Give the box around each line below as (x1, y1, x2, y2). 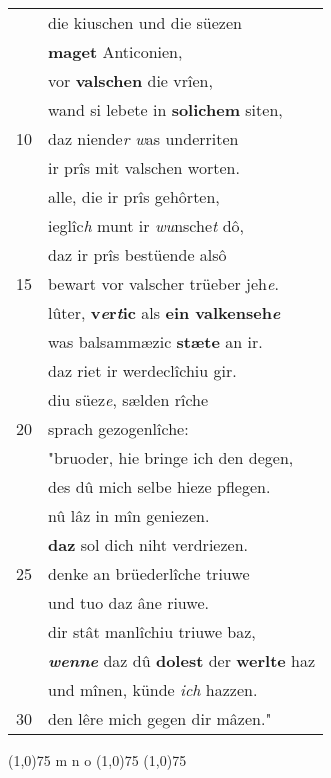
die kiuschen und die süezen (48, 11, 242, 34)
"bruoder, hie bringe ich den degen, (48, 446, 294, 469)
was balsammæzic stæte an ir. (48, 330, 263, 353)
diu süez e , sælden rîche (48, 388, 209, 411)
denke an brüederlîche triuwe (48, 562, 250, 585)
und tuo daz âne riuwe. (48, 591, 209, 614)
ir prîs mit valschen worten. (48, 156, 240, 179)
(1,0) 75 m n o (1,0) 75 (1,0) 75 (8, 750, 187, 770)
